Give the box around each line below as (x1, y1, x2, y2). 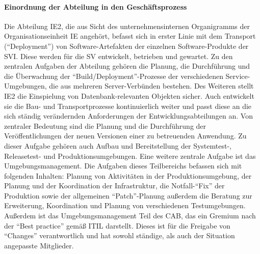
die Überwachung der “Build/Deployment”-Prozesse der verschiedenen (4, 70, 223, 81)
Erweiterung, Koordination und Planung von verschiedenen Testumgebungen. (4, 200, 246, 211)
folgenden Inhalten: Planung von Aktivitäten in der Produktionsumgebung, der (4, 170, 252, 181)
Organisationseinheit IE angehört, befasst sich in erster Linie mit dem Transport (4, 31, 256, 41)
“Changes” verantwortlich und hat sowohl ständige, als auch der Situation (4, 230, 235, 241)
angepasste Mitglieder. (4, 240, 74, 250)
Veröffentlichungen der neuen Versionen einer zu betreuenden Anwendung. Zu (4, 130, 247, 141)
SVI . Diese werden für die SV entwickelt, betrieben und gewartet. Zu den (4, 50, 233, 61)
